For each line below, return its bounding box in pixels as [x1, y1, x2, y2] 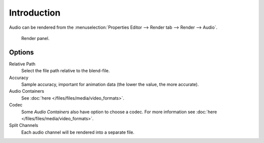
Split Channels [9, 123, 39, 128]
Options [9, 48, 34, 56]
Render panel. [21, 35, 50, 41]
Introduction [9, 7, 61, 18]
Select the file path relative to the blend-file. [21, 68, 110, 74]
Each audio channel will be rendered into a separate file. [21, 129, 134, 135]
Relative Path [9, 61, 36, 67]
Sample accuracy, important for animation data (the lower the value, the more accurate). [21, 82, 199, 87]
